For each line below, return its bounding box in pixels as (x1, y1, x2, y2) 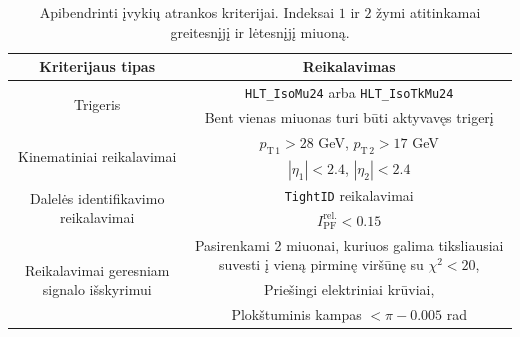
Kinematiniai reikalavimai (18, 146, 177, 166)
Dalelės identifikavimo (29, 187, 165, 208)
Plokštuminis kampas (231, 304, 362, 325)
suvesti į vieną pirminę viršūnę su (218, 254, 424, 275)
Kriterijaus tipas (39, 56, 156, 77)
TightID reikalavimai (284, 185, 414, 206)
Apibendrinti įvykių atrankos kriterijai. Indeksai (39, 2, 335, 22)
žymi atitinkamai (376, 2, 481, 22)
